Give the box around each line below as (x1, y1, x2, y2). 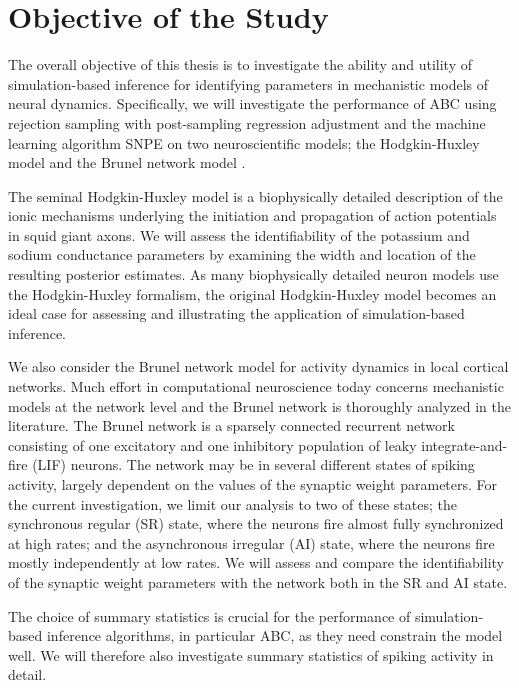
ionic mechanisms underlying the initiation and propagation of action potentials (8, 205, 497, 226)
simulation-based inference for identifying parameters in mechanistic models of (8, 73, 489, 94)
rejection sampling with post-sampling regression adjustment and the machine (8, 112, 486, 133)
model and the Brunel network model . (8, 152, 246, 173)
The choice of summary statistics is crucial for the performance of (8, 605, 411, 626)
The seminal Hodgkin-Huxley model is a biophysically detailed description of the (8, 185, 503, 206)
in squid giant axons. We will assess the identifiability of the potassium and (8, 224, 470, 245)
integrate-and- (421, 434, 508, 455)
